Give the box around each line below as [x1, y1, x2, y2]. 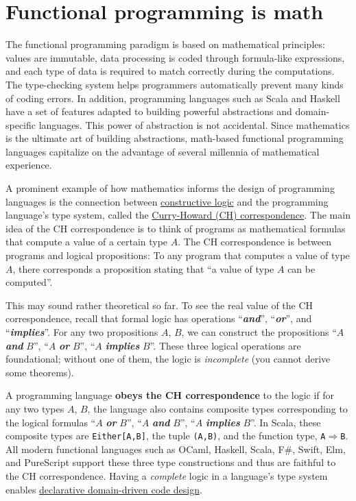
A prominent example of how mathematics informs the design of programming [5, 181, 335, 195]
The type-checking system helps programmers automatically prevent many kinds [5, 77, 344, 91]
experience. [5, 158, 52, 172]
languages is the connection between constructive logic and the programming [5, 194, 329, 208]
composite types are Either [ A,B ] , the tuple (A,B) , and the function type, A [5, 428, 326, 443]
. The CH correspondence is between [178, 234, 332, 249]
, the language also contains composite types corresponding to [87, 401, 348, 415]
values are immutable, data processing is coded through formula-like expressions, [5, 50, 345, 64]
